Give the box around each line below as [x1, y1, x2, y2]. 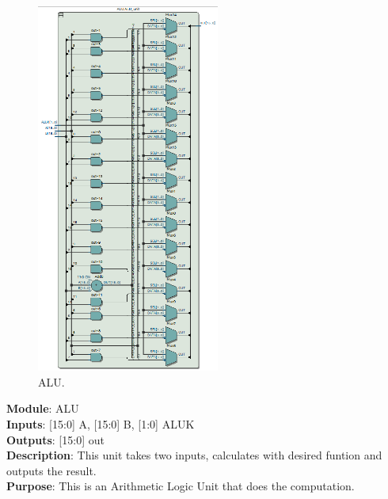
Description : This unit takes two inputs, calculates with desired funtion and [6, 447, 382, 463]
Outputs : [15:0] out [6, 431, 105, 448]
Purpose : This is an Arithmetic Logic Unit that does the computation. [6, 478, 355, 494]
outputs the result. [6, 462, 97, 478]
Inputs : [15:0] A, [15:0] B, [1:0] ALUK [6, 415, 195, 432]
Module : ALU [6, 400, 79, 417]
